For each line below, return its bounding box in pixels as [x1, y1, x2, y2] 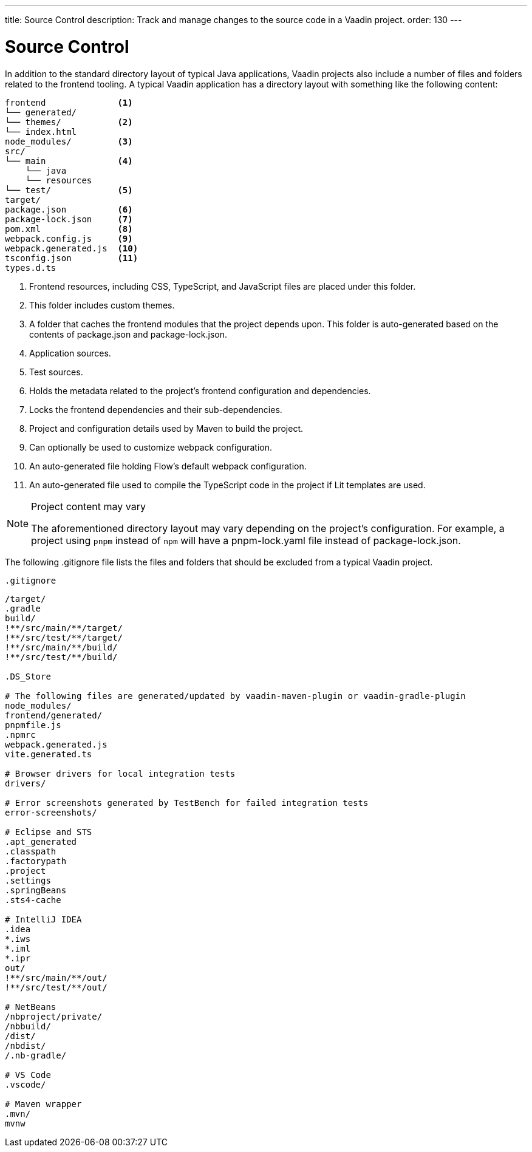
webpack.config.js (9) [5, 233, 133, 244]
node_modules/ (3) [5, 136, 133, 146]
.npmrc [5, 729, 36, 740]
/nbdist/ [5, 1040, 46, 1051]
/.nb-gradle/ [5, 1050, 67, 1060]
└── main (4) [5, 155, 133, 166]
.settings [5, 875, 51, 885]
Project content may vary [31, 500, 146, 513]
